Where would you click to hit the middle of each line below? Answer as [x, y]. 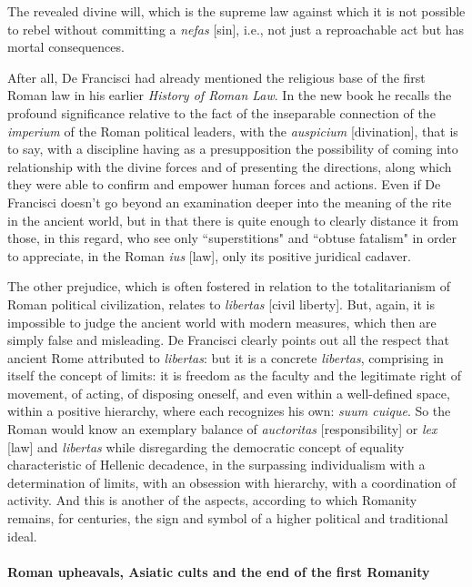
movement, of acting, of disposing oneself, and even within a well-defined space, [229, 393]
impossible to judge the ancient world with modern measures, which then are [222, 322]
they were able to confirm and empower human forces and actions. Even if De [224, 184]
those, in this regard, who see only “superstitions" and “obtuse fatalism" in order [232, 238]
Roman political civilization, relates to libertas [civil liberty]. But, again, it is [221, 304]
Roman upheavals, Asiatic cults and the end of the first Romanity [219, 571]
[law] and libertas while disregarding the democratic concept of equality [206, 446]
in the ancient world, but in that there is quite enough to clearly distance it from [233, 220]
